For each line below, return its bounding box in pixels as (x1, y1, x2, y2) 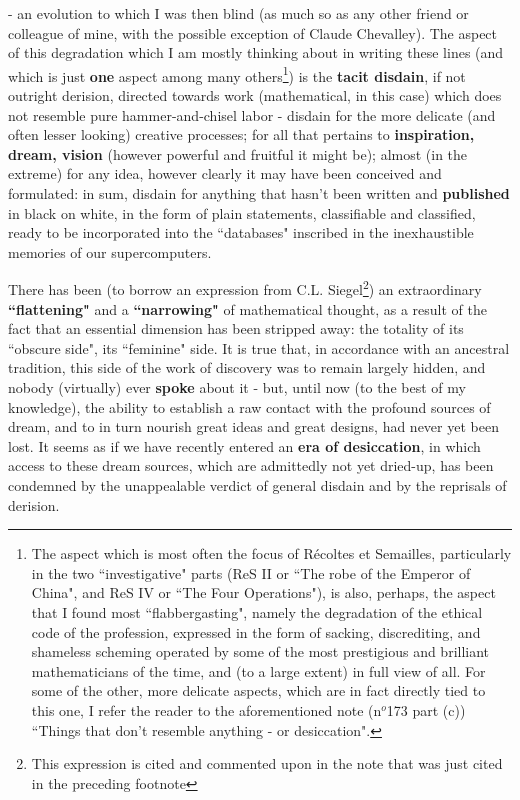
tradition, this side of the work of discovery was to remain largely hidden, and (8, 357, 486, 378)
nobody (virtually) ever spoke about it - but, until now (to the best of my (8, 377, 466, 397)
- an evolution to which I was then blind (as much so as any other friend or (8, 3, 469, 23)
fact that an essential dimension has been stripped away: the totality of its (8, 318, 464, 339)
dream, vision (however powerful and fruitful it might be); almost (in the (8, 143, 468, 164)
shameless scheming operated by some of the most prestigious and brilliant (31, 641, 490, 662)
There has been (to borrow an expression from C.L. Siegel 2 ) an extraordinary (8, 276, 482, 300)
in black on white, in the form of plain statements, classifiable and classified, (8, 202, 476, 223)
